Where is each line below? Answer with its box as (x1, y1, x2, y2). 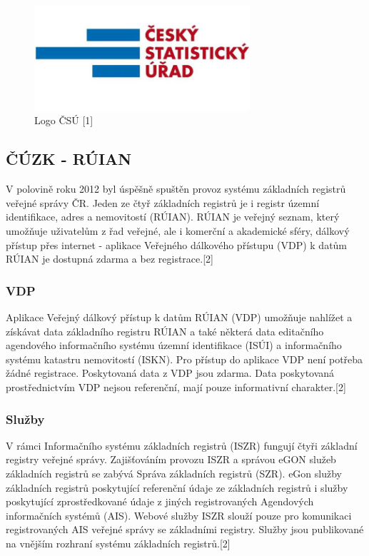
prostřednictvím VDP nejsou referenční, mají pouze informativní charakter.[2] (6, 380, 346, 394)
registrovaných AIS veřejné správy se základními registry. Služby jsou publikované (6, 522, 364, 537)
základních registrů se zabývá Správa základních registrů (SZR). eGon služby (6, 466, 342, 480)
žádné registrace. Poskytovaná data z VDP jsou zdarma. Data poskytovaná (6, 365, 335, 380)
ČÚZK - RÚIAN (6, 148, 132, 170)
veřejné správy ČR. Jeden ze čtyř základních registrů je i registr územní (6, 195, 320, 210)
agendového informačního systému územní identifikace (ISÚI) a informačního (6, 338, 342, 353)
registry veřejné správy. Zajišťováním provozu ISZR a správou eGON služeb (6, 452, 336, 467)
